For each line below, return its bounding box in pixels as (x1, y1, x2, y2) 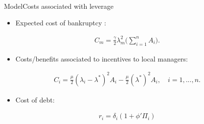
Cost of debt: (15, 94, 55, 104)
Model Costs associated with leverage (4, 1, 113, 11)
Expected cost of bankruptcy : (15, 17, 106, 27)
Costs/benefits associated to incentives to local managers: (15, 53, 188, 63)
